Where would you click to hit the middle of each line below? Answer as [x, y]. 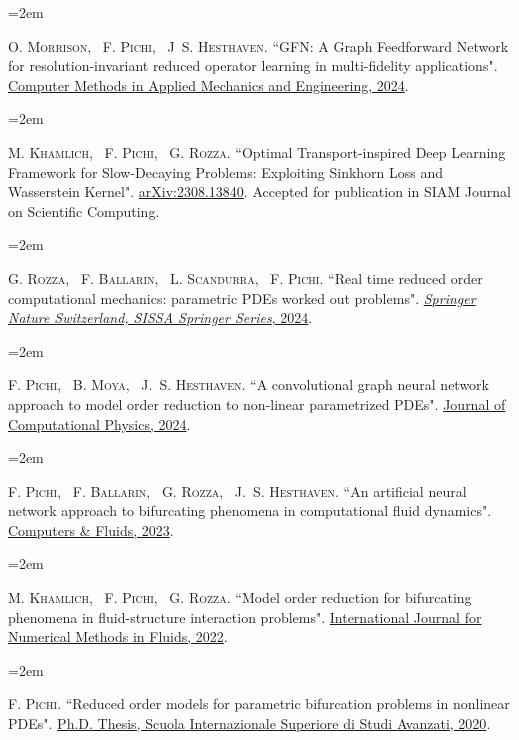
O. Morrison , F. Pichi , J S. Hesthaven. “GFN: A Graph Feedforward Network [258, 45]
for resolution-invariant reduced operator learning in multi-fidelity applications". [253, 65]
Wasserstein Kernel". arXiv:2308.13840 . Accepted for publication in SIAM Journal [259, 191]
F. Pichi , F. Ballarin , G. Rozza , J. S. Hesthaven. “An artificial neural [237, 490]
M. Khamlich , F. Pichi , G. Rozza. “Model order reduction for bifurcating [240, 597]
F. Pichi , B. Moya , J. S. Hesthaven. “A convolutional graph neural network [249, 384]
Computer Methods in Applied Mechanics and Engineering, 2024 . [208, 84]
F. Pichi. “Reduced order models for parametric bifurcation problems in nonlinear [259, 703]
